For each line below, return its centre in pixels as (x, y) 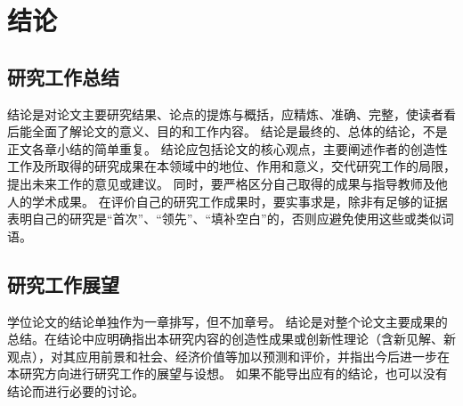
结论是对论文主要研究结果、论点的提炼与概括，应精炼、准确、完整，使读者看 (231, 114)
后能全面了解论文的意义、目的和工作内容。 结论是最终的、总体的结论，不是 (227, 131)
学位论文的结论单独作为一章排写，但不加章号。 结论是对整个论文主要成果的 (227, 321)
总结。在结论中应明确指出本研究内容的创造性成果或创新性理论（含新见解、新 (231, 339)
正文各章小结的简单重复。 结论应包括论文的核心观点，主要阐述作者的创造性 (227, 148)
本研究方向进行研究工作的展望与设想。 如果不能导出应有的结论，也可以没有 (227, 374)
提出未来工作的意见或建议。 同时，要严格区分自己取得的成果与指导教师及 (221, 183)
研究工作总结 (63, 76)
